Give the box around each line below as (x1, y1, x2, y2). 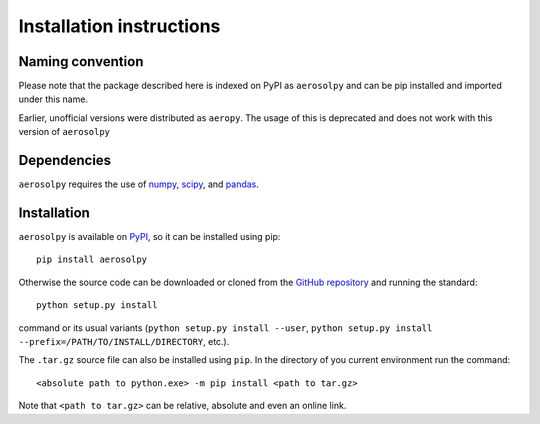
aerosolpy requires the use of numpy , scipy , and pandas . (18, 178, 260, 190)
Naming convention (18, 53, 144, 70)
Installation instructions (18, 15, 221, 37)
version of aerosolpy (18, 126, 110, 138)
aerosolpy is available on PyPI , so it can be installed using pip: (18, 231, 281, 243)
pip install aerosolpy (36, 254, 148, 265)
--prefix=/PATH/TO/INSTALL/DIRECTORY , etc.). (18, 336, 230, 347)
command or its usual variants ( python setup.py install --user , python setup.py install (18, 321, 433, 334)
